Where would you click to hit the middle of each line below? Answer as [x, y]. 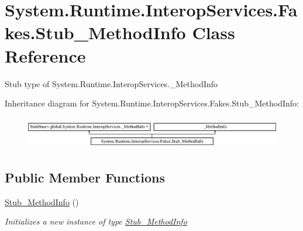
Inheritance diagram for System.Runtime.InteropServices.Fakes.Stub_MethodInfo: [152, 103]
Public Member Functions [85, 177]
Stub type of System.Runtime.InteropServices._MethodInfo [111, 83]
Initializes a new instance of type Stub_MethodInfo [96, 221]
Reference [45, 55]
